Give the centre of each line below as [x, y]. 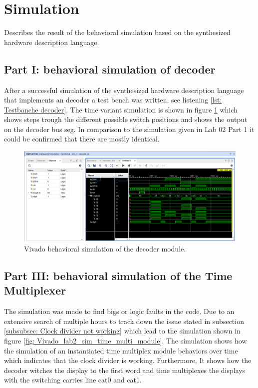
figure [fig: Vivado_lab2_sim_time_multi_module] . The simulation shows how [126, 340]
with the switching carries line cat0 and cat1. [73, 380]
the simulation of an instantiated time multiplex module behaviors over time [121, 350]
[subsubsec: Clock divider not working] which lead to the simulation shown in [122, 331]
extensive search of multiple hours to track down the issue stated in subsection [124, 321]
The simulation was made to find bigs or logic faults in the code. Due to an [119, 311]
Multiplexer [35, 290]
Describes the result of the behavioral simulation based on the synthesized [117, 32]
